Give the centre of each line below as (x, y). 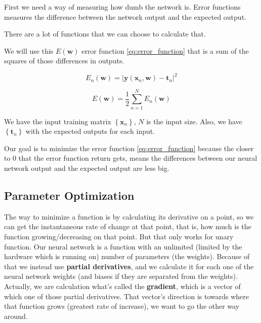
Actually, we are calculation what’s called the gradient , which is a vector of (122, 286)
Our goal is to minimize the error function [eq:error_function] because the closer (129, 148)
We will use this (29, 50)
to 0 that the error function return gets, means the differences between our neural (131, 158)
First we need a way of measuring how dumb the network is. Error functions (122, 7)
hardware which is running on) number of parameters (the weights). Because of (127, 256)
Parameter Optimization (69, 195)
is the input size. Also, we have (194, 121)
